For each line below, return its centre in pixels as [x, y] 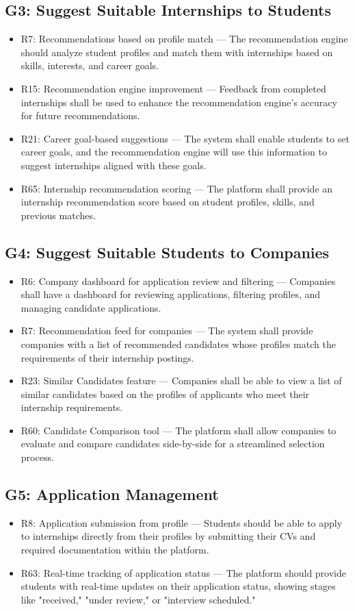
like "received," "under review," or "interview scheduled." [138, 599]
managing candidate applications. [91, 307]
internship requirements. [72, 407]
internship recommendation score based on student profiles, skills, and [168, 202]
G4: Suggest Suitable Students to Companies [167, 252]
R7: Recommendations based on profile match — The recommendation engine [184, 39]
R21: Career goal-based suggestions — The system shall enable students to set [185, 138]
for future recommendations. [80, 115]
